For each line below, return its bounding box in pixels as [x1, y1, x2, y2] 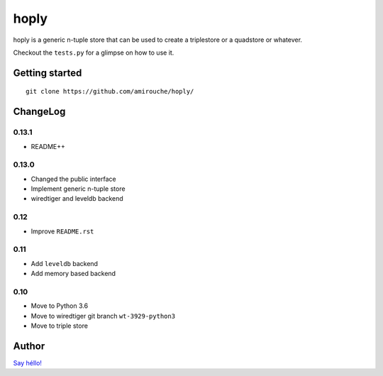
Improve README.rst [30, 227, 94, 236]
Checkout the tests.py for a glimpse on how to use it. [13, 48, 174, 57]
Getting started [13, 67, 82, 79]
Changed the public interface [30, 175, 116, 183]
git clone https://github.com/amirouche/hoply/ [26, 87, 194, 96]
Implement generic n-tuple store [30, 184, 126, 193]
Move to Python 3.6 [30, 302, 89, 310]
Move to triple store [30, 321, 89, 330]
